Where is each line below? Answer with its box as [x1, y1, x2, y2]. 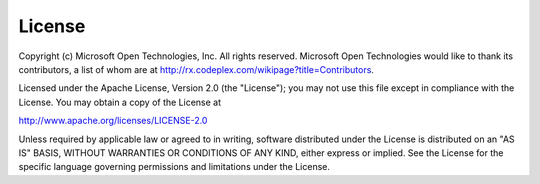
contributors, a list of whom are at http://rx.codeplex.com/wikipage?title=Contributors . [18, 63, 375, 75]
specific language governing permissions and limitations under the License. [18, 161, 330, 173]
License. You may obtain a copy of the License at [18, 96, 222, 108]
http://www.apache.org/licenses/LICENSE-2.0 [18, 115, 208, 127]
